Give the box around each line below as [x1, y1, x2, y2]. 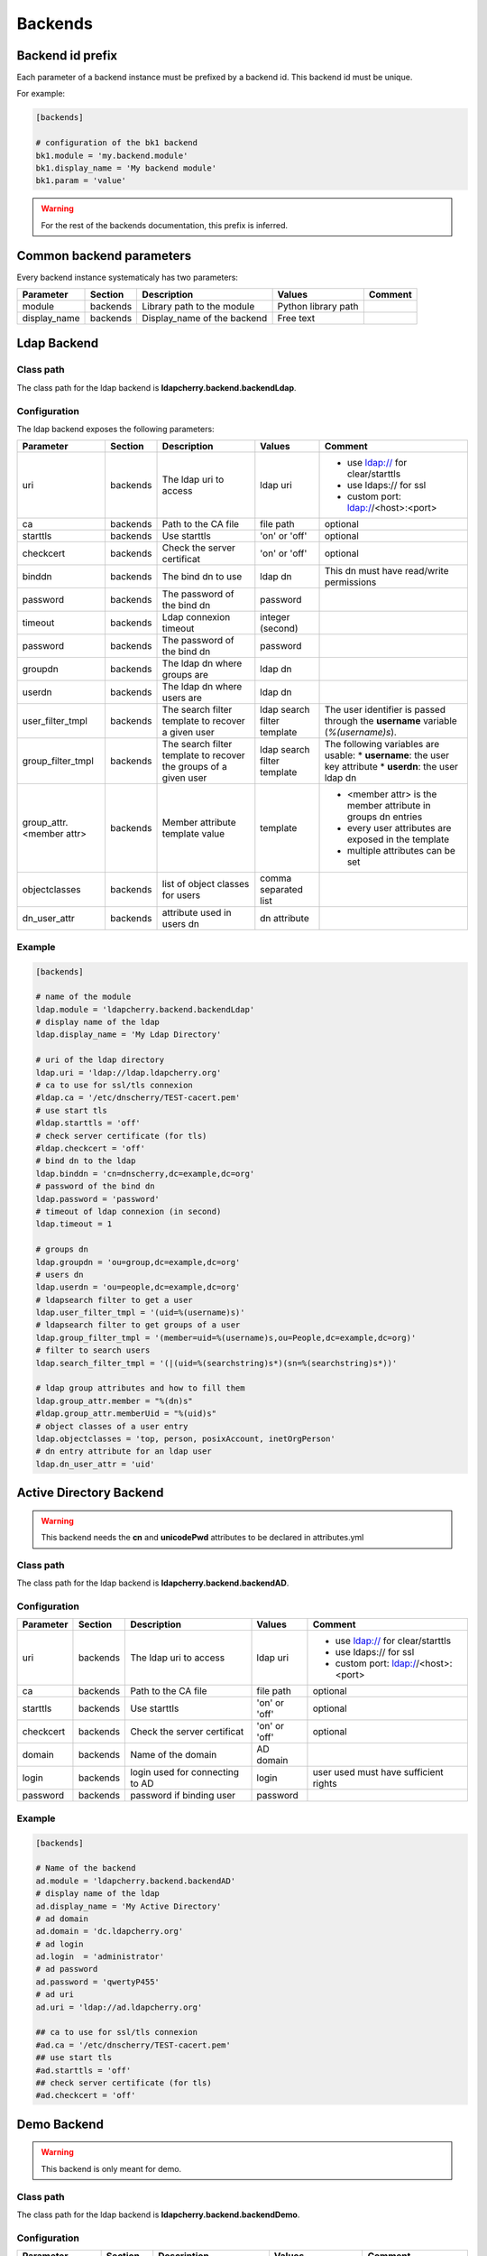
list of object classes [161, 878, 250, 891]
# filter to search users [35, 1345, 151, 1355]
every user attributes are [346, 822, 452, 835]
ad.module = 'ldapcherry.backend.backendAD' [35, 1875, 236, 1886]
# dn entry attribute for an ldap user [35, 1447, 212, 1456]
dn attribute [260, 912, 310, 925]
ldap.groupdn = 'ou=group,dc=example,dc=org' [35, 1257, 241, 1267]
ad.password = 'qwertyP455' [35, 1976, 160, 1987]
